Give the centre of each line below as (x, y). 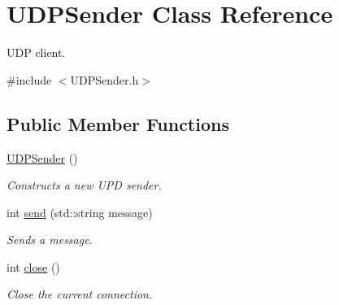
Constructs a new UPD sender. (84, 185)
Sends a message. (50, 240)
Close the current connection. (80, 294)
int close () (33, 266)
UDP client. (36, 52)
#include (29, 79)
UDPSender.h (104, 79)
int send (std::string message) (80, 212)
